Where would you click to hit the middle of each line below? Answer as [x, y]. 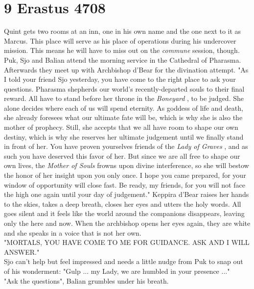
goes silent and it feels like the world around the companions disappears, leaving [124, 213]
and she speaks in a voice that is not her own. [73, 232]
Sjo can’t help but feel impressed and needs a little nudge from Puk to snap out [124, 261]
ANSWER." [22, 252]
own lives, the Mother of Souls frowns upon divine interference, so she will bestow [127, 165]
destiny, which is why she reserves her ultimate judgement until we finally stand [124, 136]
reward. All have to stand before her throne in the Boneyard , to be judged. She [124, 98]
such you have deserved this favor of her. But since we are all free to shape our [122, 156]
